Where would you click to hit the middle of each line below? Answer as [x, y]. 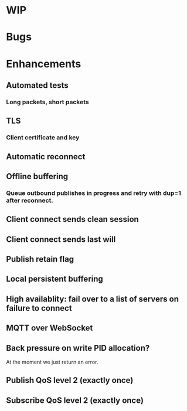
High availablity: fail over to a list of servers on [92, 299]
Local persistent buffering [55, 279]
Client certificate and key [43, 138]
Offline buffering [37, 176]
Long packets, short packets [47, 102]
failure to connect [39, 308]
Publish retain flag [40, 259]
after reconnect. [30, 200]
